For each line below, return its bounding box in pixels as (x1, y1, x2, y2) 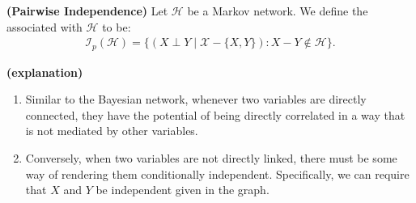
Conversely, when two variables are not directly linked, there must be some (25, 150, 397, 167)
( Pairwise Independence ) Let (6, 2, 168, 19)
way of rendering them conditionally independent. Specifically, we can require (25, 165, 410, 182)
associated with (6, 18, 83, 35)
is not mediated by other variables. (25, 122, 198, 139)
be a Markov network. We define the (187, 2, 368, 19)
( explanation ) (6, 63, 83, 80)
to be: (102, 18, 131, 35)
